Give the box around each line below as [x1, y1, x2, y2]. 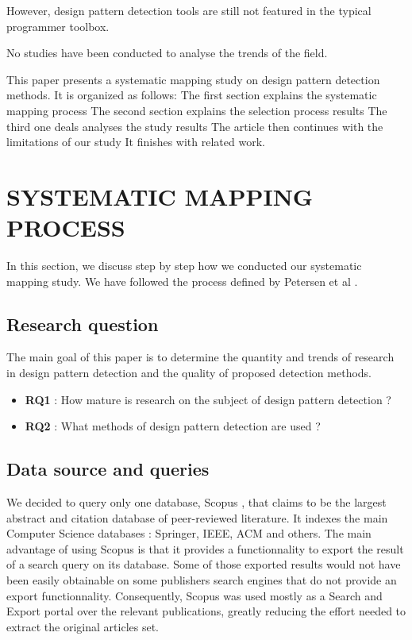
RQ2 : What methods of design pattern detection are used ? [25, 418, 321, 434]
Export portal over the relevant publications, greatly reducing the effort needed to [6, 603, 406, 619]
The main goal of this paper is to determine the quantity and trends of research [6, 349, 395, 365]
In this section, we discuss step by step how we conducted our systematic [6, 257, 362, 274]
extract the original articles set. [6, 618, 159, 634]
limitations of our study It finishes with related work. [6, 133, 265, 150]
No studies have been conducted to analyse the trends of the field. [6, 44, 328, 61]
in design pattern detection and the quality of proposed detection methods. [6, 364, 372, 381]
